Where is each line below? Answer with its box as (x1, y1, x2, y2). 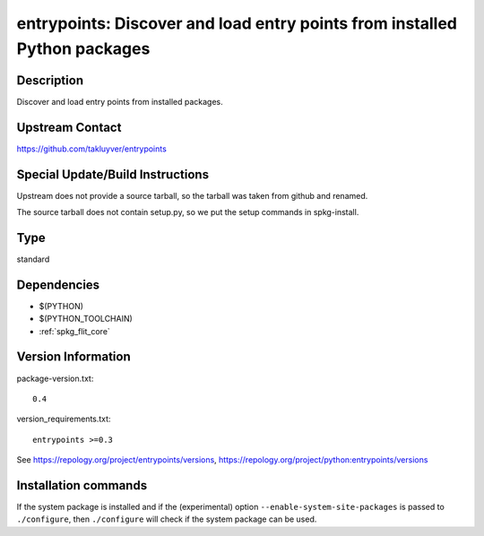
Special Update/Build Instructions (16, 167, 210, 182)
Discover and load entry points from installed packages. (16, 96, 223, 107)
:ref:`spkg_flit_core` (39, 325, 111, 336)
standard (16, 254, 50, 264)
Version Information (16, 350, 131, 365)
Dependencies (16, 277, 100, 292)
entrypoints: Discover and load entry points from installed (16, 13, 457, 33)
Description (16, 73, 84, 88)
